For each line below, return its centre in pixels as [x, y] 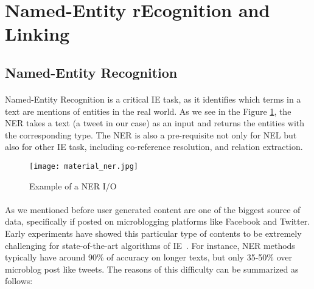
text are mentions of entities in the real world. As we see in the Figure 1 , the [148, 111]
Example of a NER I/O [73, 185]
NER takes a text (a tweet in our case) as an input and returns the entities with [155, 123]
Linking [37, 34]
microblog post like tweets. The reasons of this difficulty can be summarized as [152, 269]
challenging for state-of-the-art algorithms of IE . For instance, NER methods [150, 245]
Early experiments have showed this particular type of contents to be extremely [153, 233]
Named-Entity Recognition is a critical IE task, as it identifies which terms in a [153, 99]
